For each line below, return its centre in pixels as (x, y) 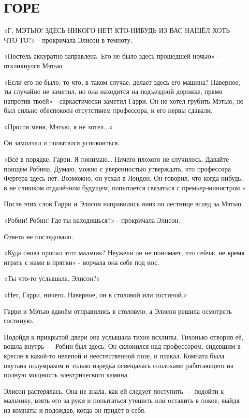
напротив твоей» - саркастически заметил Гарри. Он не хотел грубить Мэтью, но (124, 101)
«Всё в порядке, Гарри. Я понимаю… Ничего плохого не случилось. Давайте (117, 159)
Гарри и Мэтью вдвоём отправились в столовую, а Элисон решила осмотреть (118, 311)
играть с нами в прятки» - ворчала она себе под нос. (82, 262)
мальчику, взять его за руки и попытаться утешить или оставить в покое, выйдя (122, 400)
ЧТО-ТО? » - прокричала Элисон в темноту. (68, 39)
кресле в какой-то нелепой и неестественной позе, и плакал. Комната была (114, 355)
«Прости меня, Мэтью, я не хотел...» (59, 126)
